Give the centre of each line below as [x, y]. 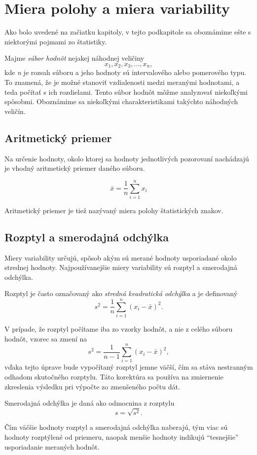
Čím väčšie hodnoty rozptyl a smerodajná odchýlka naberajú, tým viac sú [116, 427]
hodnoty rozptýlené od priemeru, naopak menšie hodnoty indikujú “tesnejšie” [122, 436]
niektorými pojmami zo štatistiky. [56, 41]
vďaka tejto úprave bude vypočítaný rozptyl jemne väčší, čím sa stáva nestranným [129, 367]
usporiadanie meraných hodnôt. [52, 446]
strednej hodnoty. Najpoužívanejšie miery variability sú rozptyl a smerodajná [121, 267]
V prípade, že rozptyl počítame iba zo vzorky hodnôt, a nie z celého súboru [119, 329]
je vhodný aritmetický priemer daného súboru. [75, 168]
